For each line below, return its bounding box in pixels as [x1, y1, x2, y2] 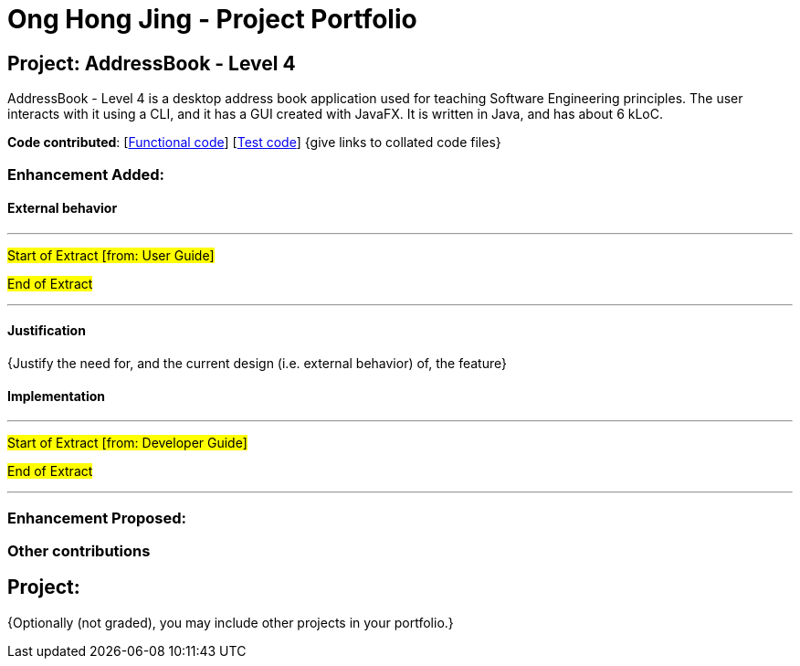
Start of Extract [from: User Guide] [7, 247, 215, 263]
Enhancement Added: [7, 164, 165, 184]
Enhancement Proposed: [7, 508, 187, 527]
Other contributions [7, 541, 151, 560]
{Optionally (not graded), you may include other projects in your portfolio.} [7, 614, 454, 630]
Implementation [7, 387, 106, 404]
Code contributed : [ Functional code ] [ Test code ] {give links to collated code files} [7, 134, 501, 151]
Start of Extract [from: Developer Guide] [7, 435, 247, 451]
